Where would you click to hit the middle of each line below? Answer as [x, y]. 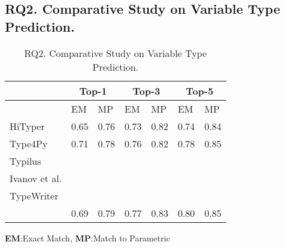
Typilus [25, 161]
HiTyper [27, 126]
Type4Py [29, 143]
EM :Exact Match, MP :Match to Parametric [87, 238]
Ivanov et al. [36, 178]
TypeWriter [34, 195]
